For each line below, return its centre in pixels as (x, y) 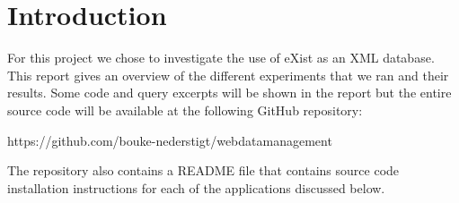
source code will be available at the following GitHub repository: (185, 110)
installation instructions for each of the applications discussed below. (196, 187)
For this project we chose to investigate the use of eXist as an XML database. (221, 58)
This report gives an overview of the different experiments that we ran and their (228, 75)
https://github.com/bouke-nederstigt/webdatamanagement (170, 140)
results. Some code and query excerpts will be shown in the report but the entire (229, 93)
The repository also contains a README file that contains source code (203, 170)
